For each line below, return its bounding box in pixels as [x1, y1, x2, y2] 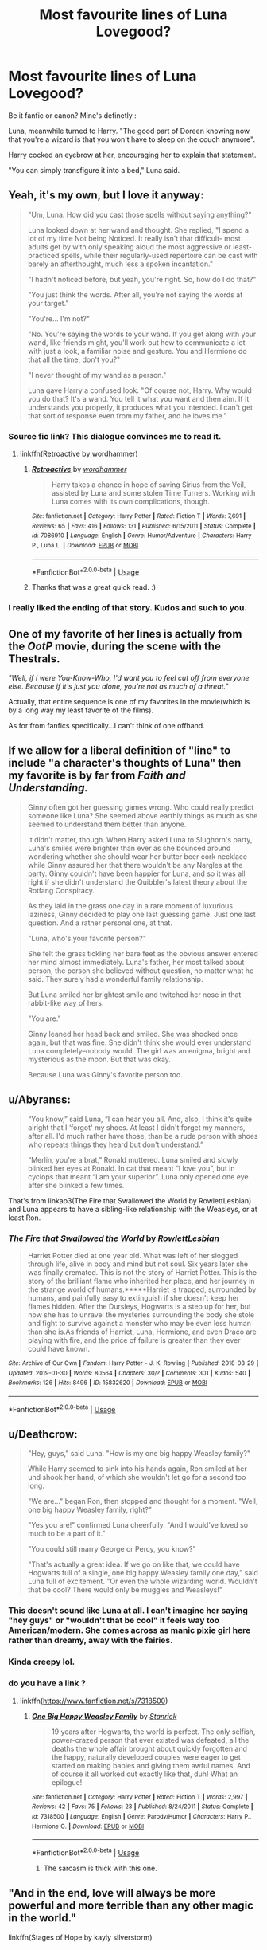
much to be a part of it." [27, 1528, 106, 1539]
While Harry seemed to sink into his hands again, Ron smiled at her [27, 1464, 248, 1473]
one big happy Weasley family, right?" [27, 1505, 153, 1515]
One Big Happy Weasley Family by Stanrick [31, 1711, 177, 1720]
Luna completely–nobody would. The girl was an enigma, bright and [27, 1046, 250, 1055]
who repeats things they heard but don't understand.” [27, 1140, 204, 1149]
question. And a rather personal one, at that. [27, 918, 173, 928]
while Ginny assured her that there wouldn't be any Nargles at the [27, 860, 243, 869]
